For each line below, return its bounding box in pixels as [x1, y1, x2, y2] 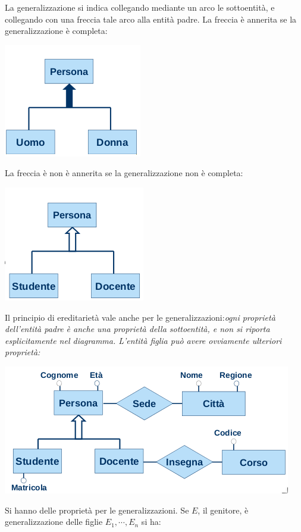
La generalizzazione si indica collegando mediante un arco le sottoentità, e [5, 1, 275, 13]
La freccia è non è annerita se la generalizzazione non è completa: [5, 167, 243, 179]
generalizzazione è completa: [5, 24, 108, 37]
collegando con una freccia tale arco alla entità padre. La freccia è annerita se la [5, 12, 297, 25]
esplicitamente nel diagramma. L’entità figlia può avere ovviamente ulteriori [5, 334, 282, 346]
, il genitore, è [197, 503, 249, 516]
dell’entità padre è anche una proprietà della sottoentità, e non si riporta [5, 323, 270, 335]
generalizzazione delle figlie [5, 515, 103, 528]
